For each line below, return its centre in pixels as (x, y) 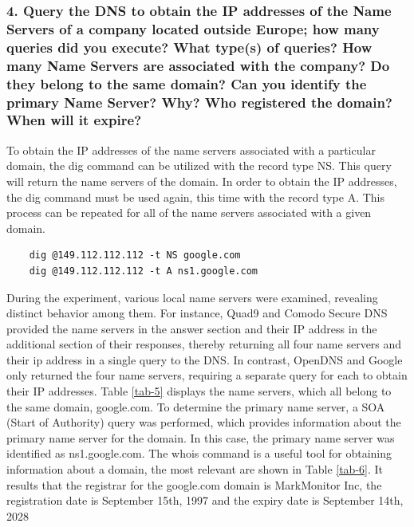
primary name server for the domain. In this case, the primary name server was (201, 437)
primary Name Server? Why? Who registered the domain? (199, 102)
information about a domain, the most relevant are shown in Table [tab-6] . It (195, 469)
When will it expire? (74, 120)
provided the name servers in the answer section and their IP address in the (192, 328)
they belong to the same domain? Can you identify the (187, 83)
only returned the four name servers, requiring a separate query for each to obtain (207, 375)
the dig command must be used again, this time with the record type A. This (196, 197)
